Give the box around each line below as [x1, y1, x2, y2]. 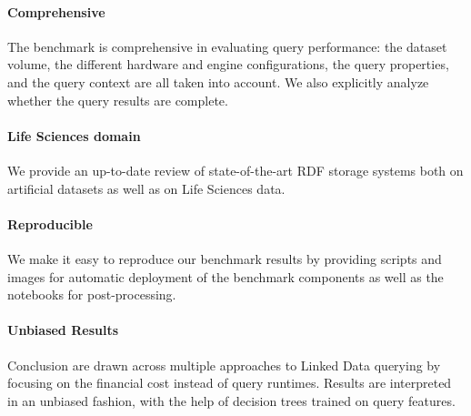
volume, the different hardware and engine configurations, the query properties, [7, 55, 449, 74]
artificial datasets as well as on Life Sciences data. [7, 178, 286, 198]
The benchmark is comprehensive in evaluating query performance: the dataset [7, 36, 447, 56]
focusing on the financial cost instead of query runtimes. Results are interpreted [7, 373, 452, 392]
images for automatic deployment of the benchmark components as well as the [7, 267, 444, 286]
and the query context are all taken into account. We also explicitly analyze [7, 72, 429, 91]
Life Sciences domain [7, 126, 141, 145]
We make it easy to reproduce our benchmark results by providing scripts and [7, 249, 442, 268]
